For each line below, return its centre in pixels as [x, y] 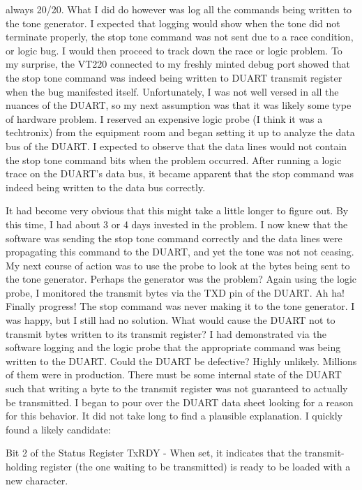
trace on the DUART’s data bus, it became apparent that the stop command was [180, 173]
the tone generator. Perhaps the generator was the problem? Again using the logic [181, 279]
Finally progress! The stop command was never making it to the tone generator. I [180, 306]
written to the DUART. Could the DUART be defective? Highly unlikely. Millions [181, 361]
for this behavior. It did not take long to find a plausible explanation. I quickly [174, 416]
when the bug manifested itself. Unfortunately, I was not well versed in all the [172, 91]
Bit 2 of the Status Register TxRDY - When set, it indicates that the [154, 453]
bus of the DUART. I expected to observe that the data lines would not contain [176, 146]
